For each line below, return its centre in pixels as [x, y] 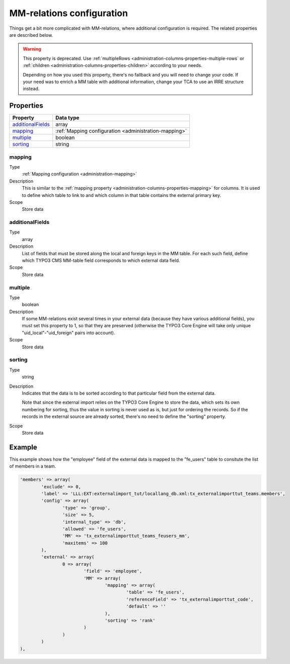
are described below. [31, 35]
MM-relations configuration [69, 13]
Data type [67, 118]
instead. [31, 89]
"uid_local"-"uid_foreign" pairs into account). [68, 333]
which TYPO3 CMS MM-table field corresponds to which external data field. [101, 260]
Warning [32, 49]
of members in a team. [33, 466]
